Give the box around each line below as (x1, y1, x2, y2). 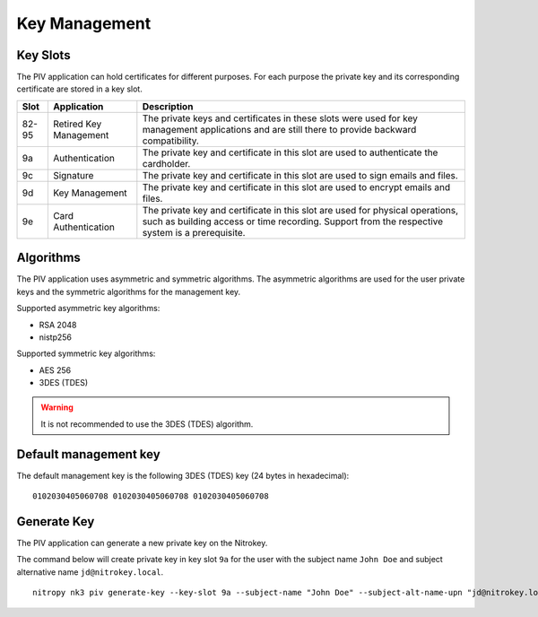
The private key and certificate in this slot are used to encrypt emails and (142, 180, 451, 193)
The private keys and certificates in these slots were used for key (142, 112, 419, 125)
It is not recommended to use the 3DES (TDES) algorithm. (40, 418, 254, 430)
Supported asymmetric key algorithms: (16, 303, 161, 314)
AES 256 (39, 364, 72, 376)
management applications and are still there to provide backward (142, 123, 417, 135)
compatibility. (142, 135, 199, 147)
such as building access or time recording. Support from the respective (142, 215, 444, 228)
